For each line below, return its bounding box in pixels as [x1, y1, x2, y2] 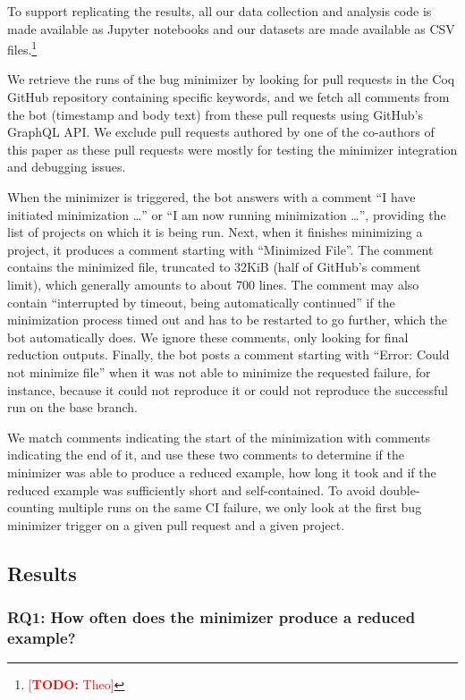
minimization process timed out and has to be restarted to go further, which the [7, 310, 448, 329]
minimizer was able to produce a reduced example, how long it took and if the [7, 462, 436, 481]
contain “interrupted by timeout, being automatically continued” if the [7, 292, 395, 311]
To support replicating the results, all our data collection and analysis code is [7, 2, 432, 20]
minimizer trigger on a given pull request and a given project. [7, 515, 345, 534]
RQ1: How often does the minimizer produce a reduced [7, 605, 416, 628]
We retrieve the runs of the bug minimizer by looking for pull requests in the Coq [7, 70, 455, 89]
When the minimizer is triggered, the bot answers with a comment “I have [7, 188, 416, 206]
